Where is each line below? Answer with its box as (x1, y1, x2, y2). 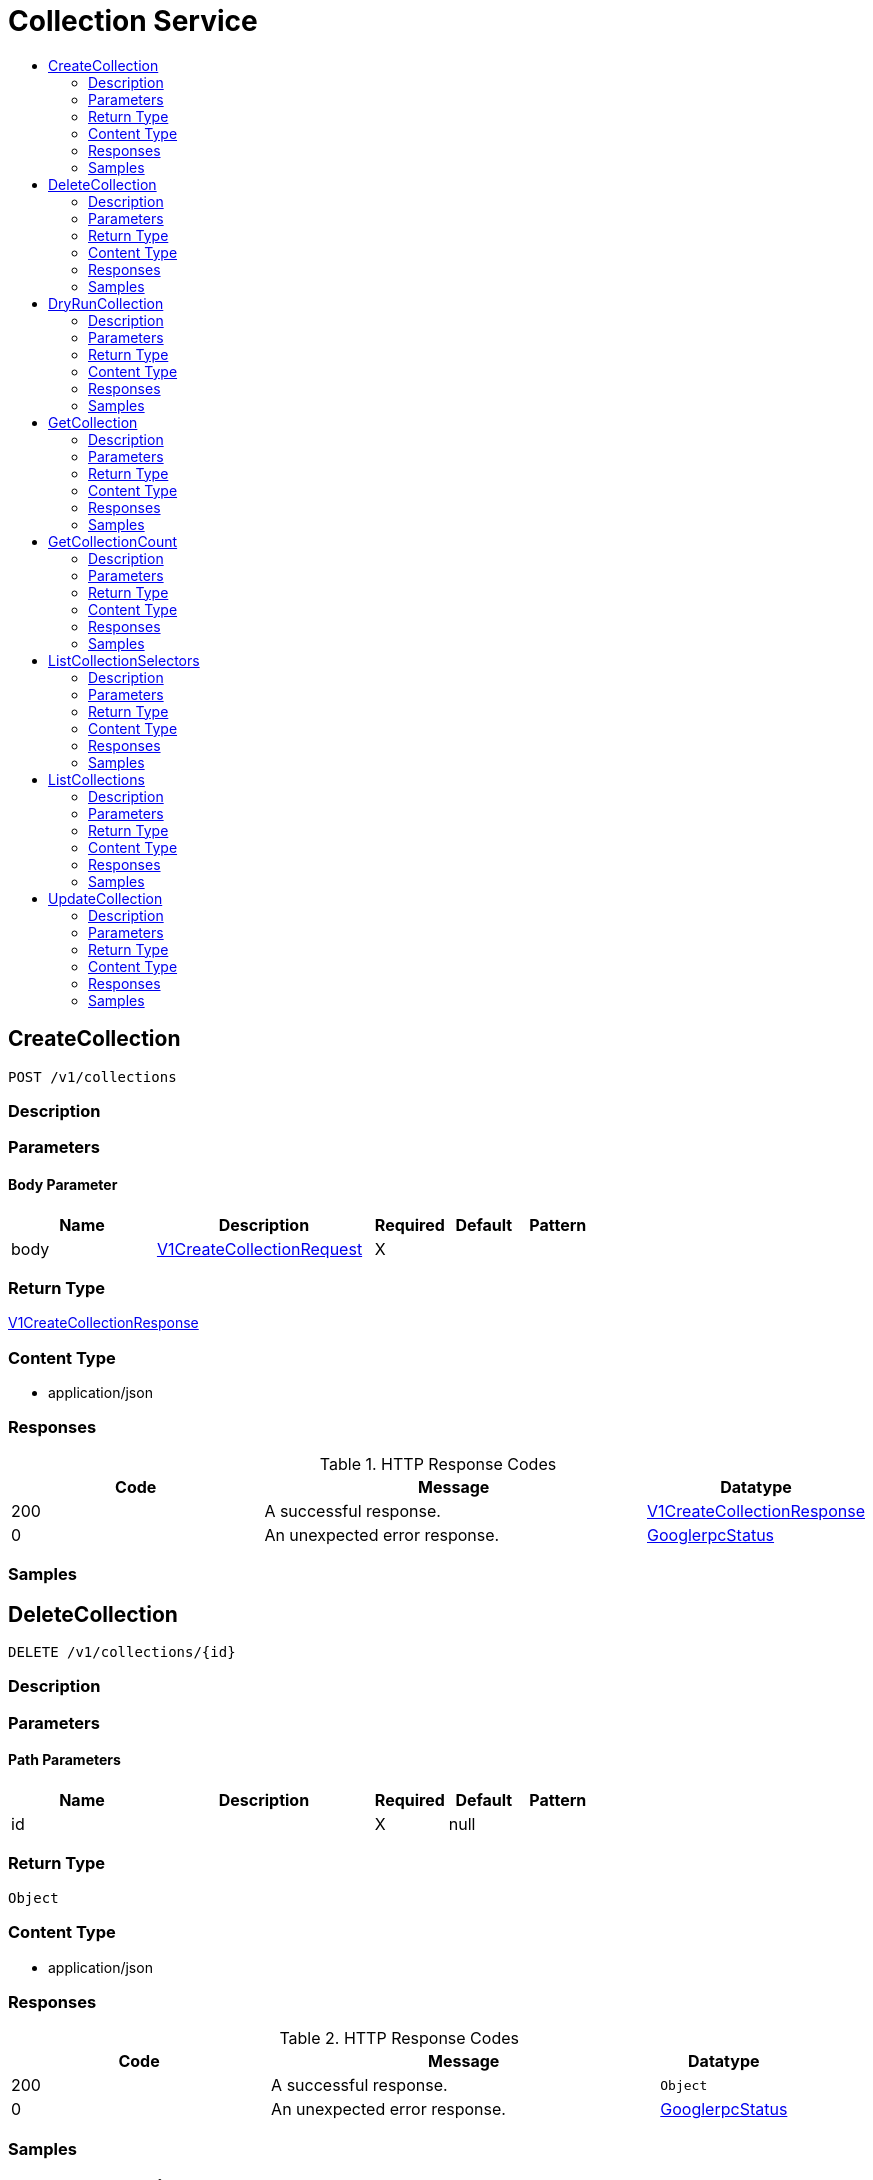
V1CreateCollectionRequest (156, 1238, 363, 1259)
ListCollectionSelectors (48, 651, 200, 669)
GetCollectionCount (48, 532, 178, 550)
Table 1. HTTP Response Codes (319, 1453, 557, 1474)
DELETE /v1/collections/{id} (8, 1644, 236, 1661)
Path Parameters (8, 1751, 121, 1769)
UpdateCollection (48, 889, 163, 907)
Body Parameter (8, 1175, 118, 1193)
